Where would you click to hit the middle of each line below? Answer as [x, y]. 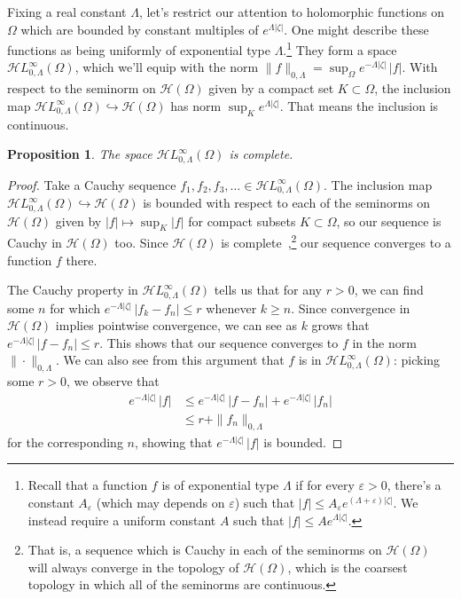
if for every [325, 485]
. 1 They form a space [340, 48]
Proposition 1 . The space [80, 154]
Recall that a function [88, 485]
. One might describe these [356, 29]
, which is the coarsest [348, 567]
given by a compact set [271, 88]
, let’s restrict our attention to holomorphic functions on [292, 12]
